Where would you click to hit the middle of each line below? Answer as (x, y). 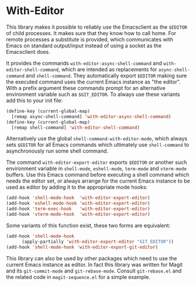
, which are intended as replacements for (108, 69)
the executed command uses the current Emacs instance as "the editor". (94, 82)
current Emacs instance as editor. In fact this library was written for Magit (94, 264)
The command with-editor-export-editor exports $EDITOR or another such (97, 163)
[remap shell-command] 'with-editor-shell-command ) (76, 128)
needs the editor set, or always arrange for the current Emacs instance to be (98, 181)
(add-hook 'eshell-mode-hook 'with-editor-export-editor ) (78, 204)
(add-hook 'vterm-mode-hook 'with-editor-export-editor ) (78, 215)
